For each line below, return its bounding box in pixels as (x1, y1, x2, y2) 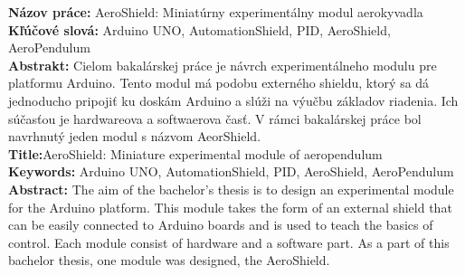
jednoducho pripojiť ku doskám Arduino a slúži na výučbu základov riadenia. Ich (8, 90, 459, 109)
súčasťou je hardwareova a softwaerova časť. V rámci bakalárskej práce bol (8, 109, 422, 128)
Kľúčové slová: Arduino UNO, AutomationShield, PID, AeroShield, (8, 20, 391, 39)
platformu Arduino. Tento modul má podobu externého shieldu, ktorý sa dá (8, 73, 430, 92)
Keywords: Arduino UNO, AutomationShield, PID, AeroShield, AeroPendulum (8, 162, 454, 181)
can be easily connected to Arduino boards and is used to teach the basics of (8, 215, 433, 234)
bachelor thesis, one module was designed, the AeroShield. (8, 251, 330, 270)
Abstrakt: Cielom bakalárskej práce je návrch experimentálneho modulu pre (8, 55, 437, 74)
